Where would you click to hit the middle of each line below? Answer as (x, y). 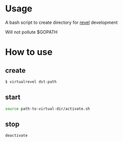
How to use (29, 52)
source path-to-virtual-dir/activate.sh (48, 109)
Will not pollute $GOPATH (31, 32)
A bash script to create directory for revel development (61, 22)
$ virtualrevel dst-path (31, 82)
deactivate (16, 136)
